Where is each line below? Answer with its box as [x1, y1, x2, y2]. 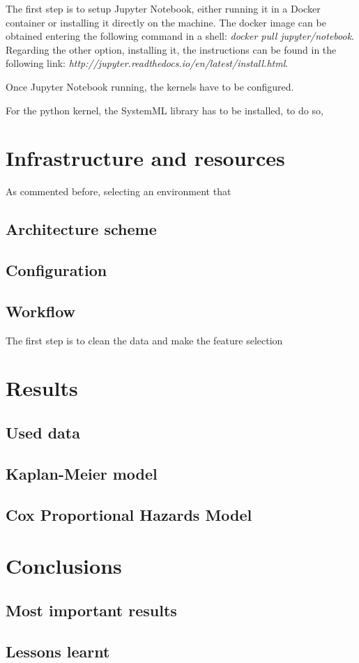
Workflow [6, 300, 76, 321]
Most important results [6, 599, 177, 620]
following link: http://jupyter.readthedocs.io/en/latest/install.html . [6, 56, 289, 70]
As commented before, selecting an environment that [6, 184, 231, 199]
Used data [6, 422, 80, 443]
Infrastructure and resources [6, 144, 285, 172]
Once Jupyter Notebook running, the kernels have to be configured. [6, 79, 294, 93]
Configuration [6, 259, 107, 281]
